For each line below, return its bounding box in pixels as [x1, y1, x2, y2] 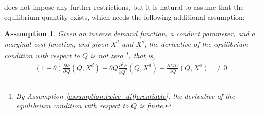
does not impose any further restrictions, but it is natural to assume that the [4, 2, 244, 12]
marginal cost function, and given [4, 38, 108, 49]
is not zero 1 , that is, [90, 49, 155, 61]
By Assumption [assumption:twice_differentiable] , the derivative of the [16, 90, 235, 101]
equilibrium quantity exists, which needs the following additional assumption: [4, 11, 245, 22]
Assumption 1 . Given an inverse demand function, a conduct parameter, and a [4, 28, 255, 39]
